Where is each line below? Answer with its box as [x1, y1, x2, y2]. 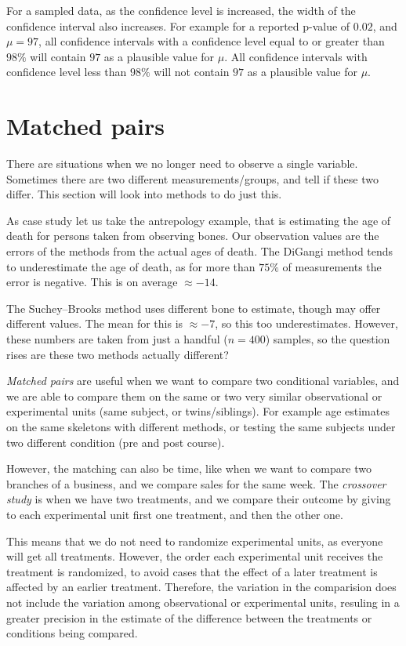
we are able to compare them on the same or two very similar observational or [6, 387, 382, 404]
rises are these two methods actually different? [6, 346, 229, 362]
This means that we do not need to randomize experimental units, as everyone [6, 532, 383, 549]
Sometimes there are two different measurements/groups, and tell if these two [6, 170, 379, 187]
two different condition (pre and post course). [6, 434, 225, 450]
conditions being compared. [6, 625, 138, 641]
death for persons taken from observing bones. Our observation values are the [6, 227, 379, 244]
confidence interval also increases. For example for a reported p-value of [6, 17, 350, 34]
